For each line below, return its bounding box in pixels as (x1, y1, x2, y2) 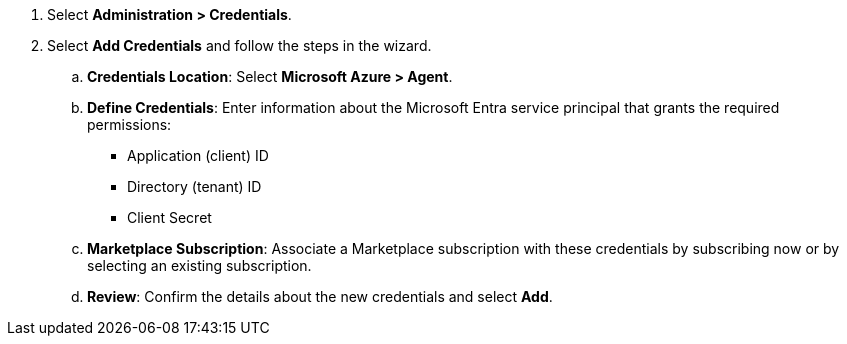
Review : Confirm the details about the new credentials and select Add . (87, 288, 553, 305)
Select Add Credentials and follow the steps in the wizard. (47, 37, 432, 54)
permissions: (87, 116, 172, 133)
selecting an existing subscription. (87, 257, 312, 274)
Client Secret (127, 209, 212, 226)
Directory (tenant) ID (127, 178, 262, 195)
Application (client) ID (127, 147, 269, 164)
